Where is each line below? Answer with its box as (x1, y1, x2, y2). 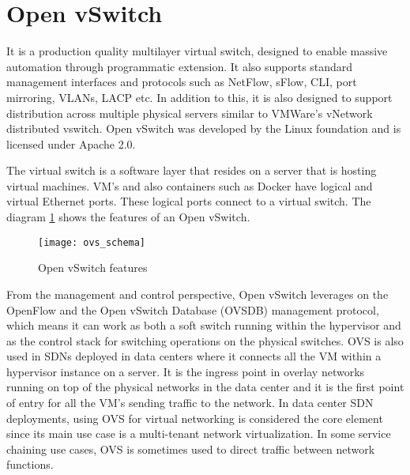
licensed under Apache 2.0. (6, 135, 136, 152)
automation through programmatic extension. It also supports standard (6, 58, 353, 74)
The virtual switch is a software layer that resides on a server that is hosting (6, 162, 377, 179)
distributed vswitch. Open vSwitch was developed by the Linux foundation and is (6, 120, 401, 137)
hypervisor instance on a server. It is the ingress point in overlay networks (6, 363, 365, 379)
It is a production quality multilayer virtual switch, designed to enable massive (6, 43, 388, 59)
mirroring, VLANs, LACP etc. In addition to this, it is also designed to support (6, 89, 393, 105)
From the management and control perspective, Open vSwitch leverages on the (6, 285, 389, 302)
